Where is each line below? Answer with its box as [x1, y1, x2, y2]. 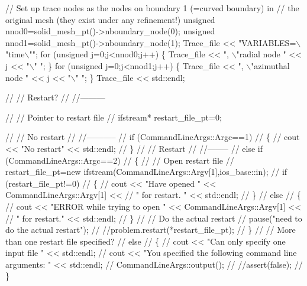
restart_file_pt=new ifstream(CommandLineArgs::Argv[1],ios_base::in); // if [5, 165, 287, 178]
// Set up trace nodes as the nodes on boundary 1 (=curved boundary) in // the [5, 2, 299, 14]
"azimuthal [251, 59, 290, 71]
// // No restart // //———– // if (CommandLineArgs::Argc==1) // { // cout [5, 131, 300, 143]
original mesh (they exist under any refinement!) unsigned [5, 13, 215, 25]
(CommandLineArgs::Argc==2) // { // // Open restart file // [5, 154, 234, 166]
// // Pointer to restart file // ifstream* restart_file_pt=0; [5, 110, 222, 123]
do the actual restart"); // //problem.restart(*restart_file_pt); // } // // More [5, 223, 296, 236]
